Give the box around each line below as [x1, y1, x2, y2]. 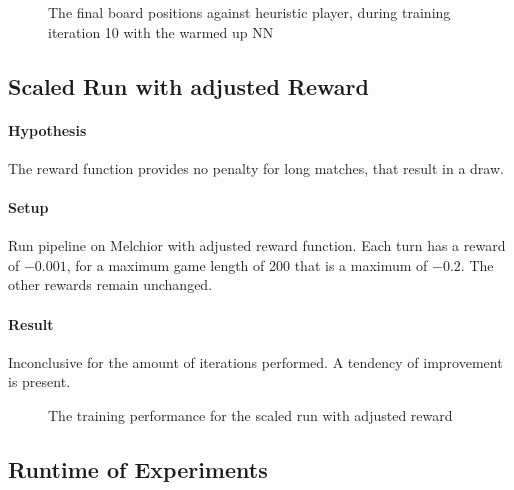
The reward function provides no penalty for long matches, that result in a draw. [8, 157, 504, 178]
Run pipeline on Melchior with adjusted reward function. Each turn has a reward [8, 235, 506, 256]
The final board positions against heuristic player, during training [48, 2, 451, 22]
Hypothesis [8, 119, 87, 140]
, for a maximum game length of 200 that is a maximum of [66, 254, 428, 275]
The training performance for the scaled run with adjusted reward [48, 404, 453, 425]
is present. [8, 371, 71, 392]
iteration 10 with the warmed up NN [48, 21, 274, 42]
